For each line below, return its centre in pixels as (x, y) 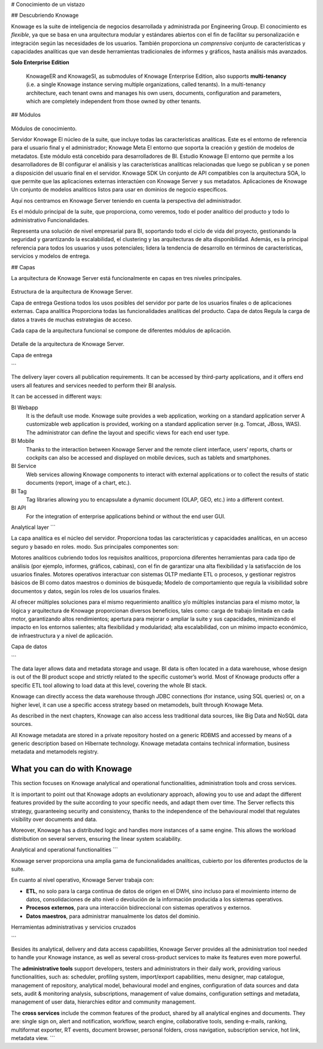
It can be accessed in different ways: (57, 396)
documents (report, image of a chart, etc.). (79, 483)
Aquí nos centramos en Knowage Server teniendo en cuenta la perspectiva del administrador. (127, 200)
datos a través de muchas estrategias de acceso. (72, 320)
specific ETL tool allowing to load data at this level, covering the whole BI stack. (109, 685)
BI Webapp (25, 408)
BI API (19, 508)
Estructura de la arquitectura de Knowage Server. (72, 292)
